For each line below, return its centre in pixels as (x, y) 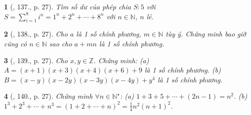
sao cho (61, 43)
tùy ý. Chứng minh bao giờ (206, 34)
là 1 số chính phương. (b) (183, 70)
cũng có (16, 43)
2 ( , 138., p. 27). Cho (36, 34)
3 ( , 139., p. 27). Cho (36, 60)
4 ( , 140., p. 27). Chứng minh (48, 96)
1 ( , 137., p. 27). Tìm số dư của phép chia (67, 6)
